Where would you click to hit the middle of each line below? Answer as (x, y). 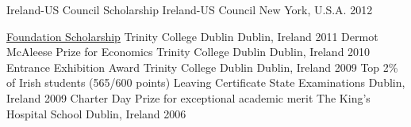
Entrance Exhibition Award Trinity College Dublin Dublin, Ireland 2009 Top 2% (202, 67)
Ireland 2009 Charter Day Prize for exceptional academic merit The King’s (188, 97)
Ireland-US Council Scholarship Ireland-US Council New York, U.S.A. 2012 (190, 9)
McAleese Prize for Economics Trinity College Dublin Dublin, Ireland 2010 (188, 52)
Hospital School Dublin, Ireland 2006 (96, 113)
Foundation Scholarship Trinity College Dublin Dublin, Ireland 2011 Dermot (192, 36)
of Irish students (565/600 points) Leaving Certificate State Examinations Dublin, (206, 82)
